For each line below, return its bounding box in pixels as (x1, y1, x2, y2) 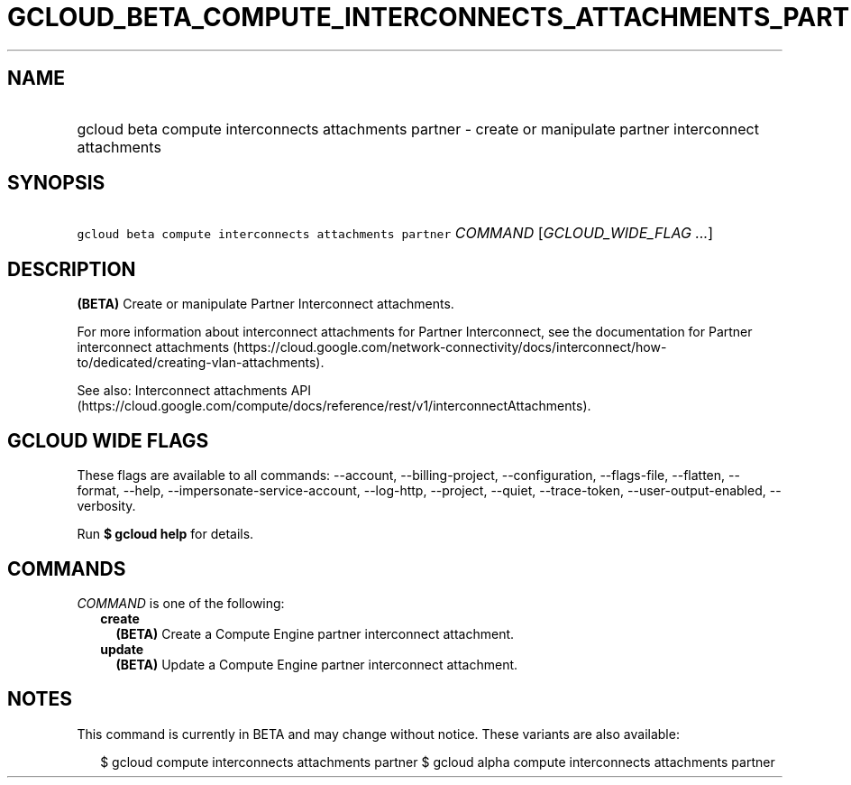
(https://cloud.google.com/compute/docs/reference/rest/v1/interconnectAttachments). (77, 398, 591, 414)
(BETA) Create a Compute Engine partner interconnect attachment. (115, 625, 515, 642)
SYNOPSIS (7, 171, 105, 195)
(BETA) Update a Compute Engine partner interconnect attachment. (115, 656, 518, 672)
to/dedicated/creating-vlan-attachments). (77, 355, 325, 371)
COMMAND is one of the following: (77, 595, 285, 611)
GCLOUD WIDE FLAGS (7, 429, 209, 452)
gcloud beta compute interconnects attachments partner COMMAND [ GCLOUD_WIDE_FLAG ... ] (77, 224, 714, 243)
